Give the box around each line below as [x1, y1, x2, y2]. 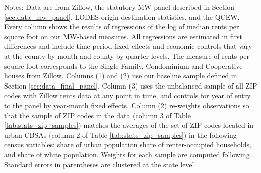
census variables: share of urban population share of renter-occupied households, [4, 139, 251, 150]
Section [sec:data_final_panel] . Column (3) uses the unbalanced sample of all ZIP [4, 80, 257, 91]
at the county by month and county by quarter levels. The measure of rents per [4, 50, 249, 61]
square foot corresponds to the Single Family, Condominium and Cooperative [4, 60, 243, 71]
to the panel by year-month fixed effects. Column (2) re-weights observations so [4, 100, 249, 110]
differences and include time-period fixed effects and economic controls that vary [4, 41, 252, 51]
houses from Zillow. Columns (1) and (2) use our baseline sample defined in [4, 70, 237, 81]
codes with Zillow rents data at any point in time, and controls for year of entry [4, 90, 251, 101]
